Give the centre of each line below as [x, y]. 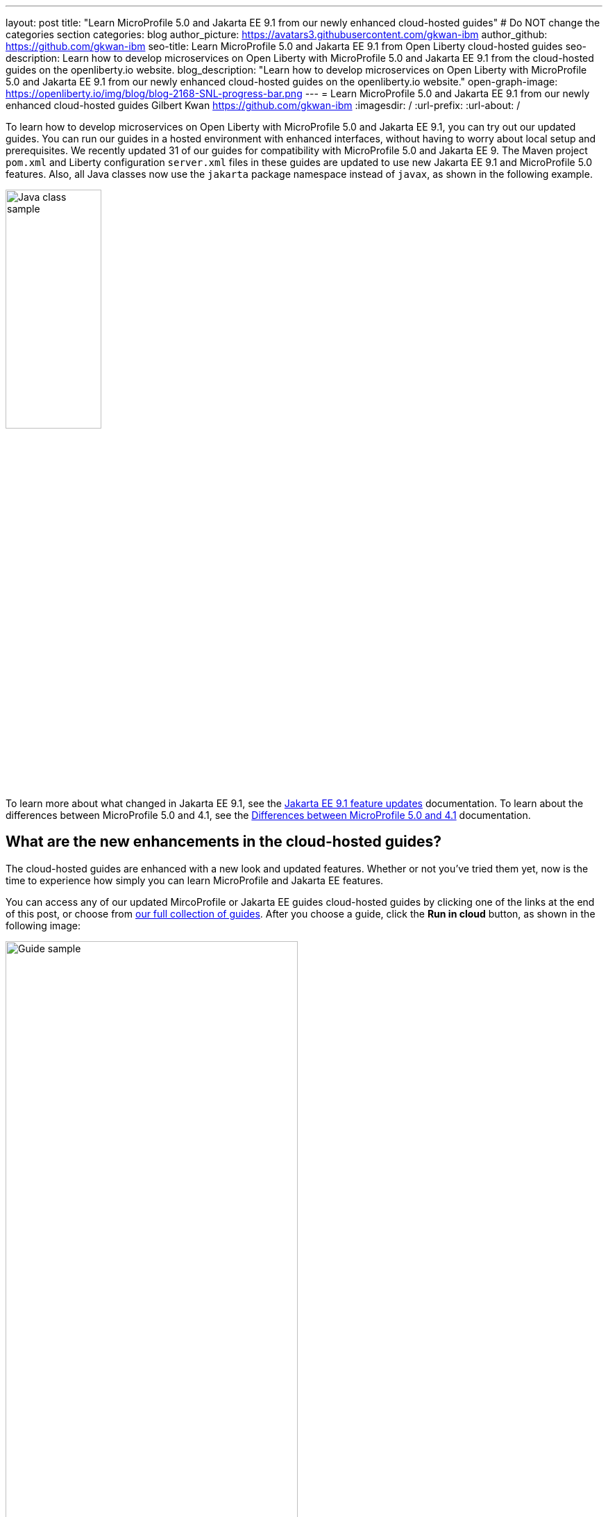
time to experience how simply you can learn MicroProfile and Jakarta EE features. [195, 880]
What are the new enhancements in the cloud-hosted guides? [223, 842]
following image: [43, 925]
